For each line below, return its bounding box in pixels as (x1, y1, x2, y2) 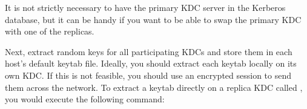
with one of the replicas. (5, 25, 94, 38)
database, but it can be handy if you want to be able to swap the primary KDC (5, 13, 302, 25)
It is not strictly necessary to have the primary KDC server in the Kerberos (5, 1, 286, 13)
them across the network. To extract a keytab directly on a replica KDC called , (5, 81, 303, 93)
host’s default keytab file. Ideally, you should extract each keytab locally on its (5, 57, 297, 70)
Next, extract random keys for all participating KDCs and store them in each (5, 45, 292, 58)
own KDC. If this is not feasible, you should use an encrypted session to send (5, 68, 292, 81)
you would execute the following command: (5, 93, 165, 105)
